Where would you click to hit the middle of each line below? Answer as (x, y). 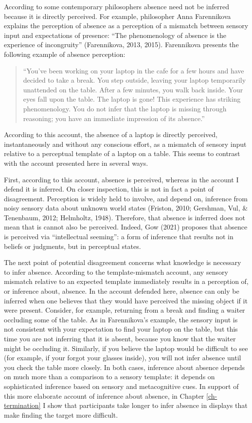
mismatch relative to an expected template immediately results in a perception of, (126, 281)
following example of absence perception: (65, 54)
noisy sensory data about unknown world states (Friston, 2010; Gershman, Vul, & (126, 208)
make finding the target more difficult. (61, 414)
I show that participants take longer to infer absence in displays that (145, 405)
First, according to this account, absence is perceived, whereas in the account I (121, 179)
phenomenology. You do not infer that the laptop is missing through (125, 108)
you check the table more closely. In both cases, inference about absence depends (125, 367)
